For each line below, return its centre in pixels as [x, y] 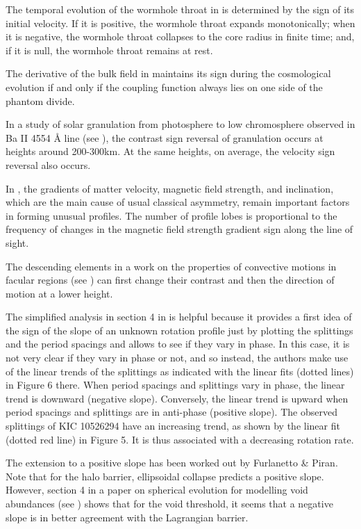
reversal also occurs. [48, 164]
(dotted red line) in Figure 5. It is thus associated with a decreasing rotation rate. [180, 439]
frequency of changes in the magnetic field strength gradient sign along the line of [179, 229]
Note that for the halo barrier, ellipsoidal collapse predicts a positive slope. [165, 476]
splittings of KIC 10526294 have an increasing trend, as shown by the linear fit [173, 426]
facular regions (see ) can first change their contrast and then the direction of [170, 280]
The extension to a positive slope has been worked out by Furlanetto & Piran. [172, 463]
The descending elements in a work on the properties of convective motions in [171, 266]
